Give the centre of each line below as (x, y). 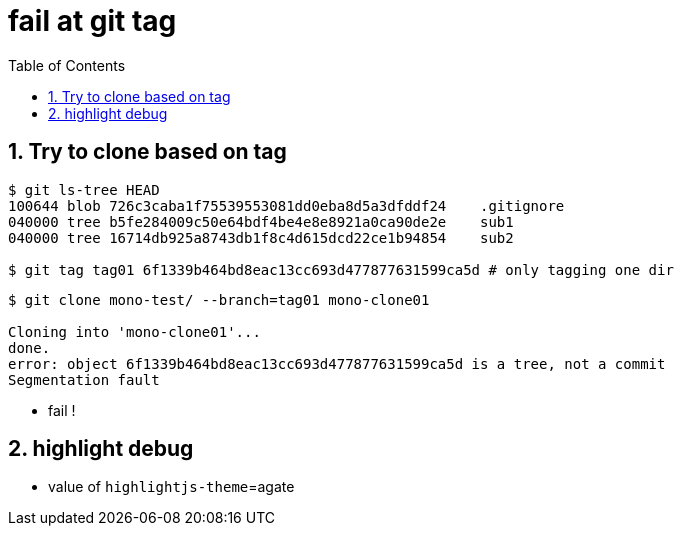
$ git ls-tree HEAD (84, 189)
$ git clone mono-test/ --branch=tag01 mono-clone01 (219, 299)
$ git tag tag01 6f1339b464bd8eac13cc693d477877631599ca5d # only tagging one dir (341, 269)
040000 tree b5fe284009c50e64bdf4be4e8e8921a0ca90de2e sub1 (261, 221)
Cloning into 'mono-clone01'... (134, 331)
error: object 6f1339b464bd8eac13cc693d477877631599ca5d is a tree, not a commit (337, 363)
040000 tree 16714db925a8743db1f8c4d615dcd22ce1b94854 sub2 (261, 237)
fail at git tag (92, 21)
